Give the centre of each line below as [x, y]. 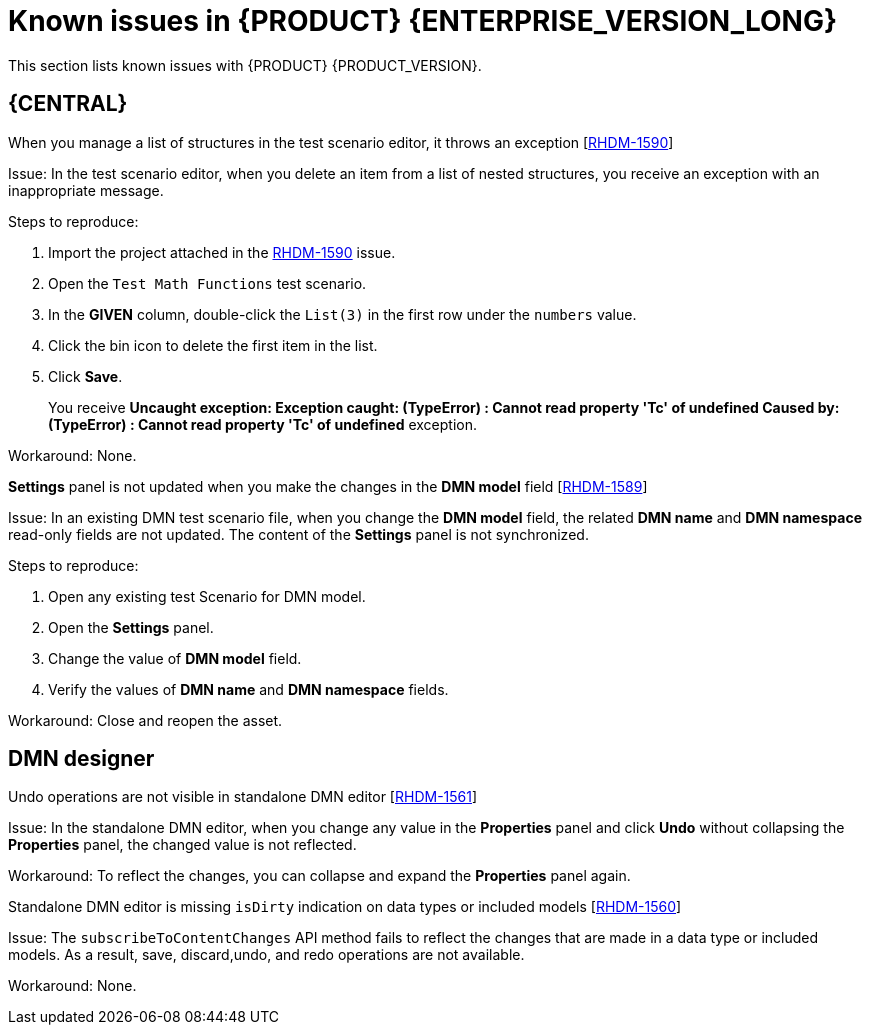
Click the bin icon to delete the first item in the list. [213, 345]
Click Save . [85, 376]
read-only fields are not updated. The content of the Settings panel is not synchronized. [298, 534]
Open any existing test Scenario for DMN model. [207, 596]
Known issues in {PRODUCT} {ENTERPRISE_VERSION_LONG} [423, 21]
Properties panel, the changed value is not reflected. [182, 845]
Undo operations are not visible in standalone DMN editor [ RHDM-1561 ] [243, 797]
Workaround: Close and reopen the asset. [145, 720]
